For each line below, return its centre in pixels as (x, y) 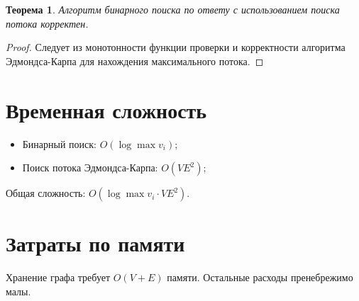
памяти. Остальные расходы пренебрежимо (260, 277)
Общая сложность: (46, 193)
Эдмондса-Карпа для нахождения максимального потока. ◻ (135, 61)
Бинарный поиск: (59, 143)
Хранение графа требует (58, 277)
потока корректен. (47, 23)
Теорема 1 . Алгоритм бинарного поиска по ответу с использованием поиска (173, 9)
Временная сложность (106, 109)
